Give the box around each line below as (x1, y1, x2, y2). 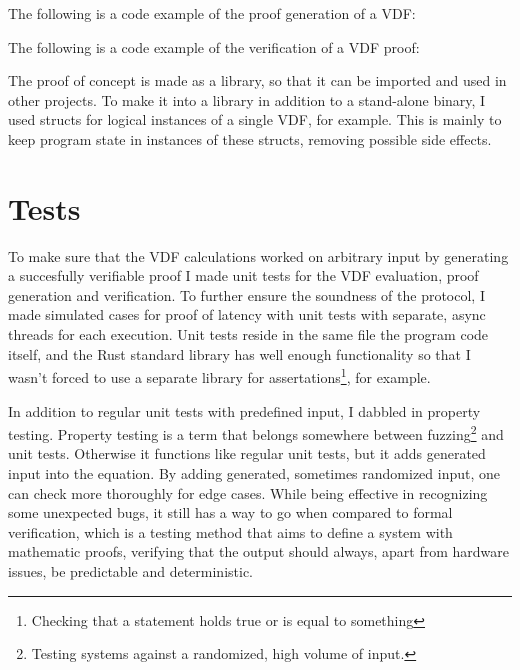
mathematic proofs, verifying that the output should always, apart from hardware (8, 541, 510, 562)
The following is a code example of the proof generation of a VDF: (8, 3, 416, 23)
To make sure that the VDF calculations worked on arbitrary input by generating (8, 245, 509, 266)
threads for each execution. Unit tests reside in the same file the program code (8, 324, 489, 345)
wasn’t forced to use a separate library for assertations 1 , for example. (8, 364, 431, 387)
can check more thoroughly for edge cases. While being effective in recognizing (8, 482, 488, 503)
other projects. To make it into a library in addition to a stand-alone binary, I (8, 89, 486, 110)
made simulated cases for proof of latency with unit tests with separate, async (8, 304, 486, 325)
